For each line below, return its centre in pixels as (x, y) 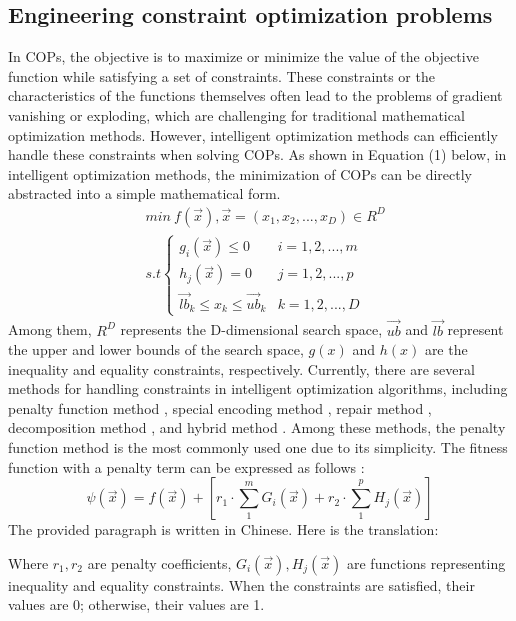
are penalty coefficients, (159, 562)
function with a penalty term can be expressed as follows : (186, 466)
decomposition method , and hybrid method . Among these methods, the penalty (257, 427)
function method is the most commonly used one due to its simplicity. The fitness (258, 447)
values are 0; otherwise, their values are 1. (136, 604)
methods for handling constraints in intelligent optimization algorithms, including (258, 388)
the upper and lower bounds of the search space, (156, 349)
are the (446, 349)
